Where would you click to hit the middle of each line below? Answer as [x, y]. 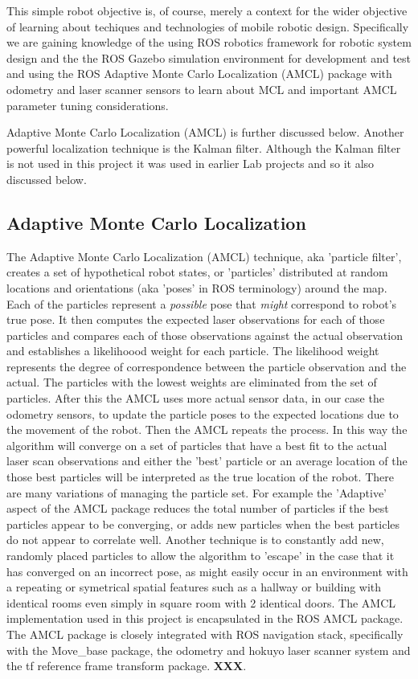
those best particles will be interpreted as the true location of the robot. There [200, 477]
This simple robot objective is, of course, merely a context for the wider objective [207, 10]
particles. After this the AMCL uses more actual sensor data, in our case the [195, 398]
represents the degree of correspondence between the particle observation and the [207, 366]
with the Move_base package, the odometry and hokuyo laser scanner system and [209, 650]
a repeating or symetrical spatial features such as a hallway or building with [194, 587]
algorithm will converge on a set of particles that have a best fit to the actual [197, 445]
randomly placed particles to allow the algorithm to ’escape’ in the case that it [201, 556]
